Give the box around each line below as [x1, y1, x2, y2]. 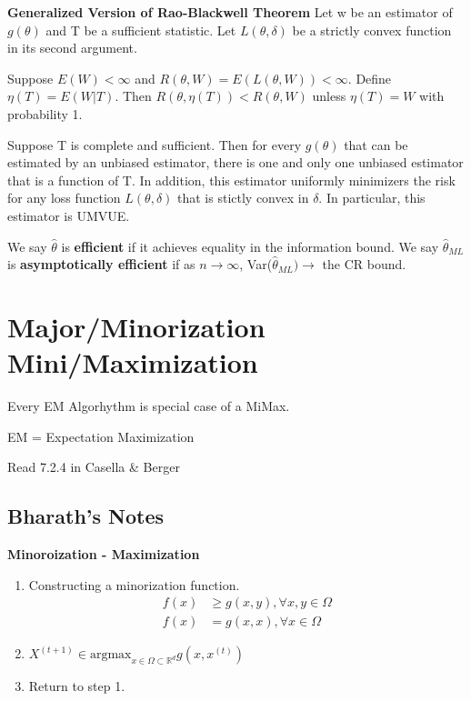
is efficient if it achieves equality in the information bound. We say [61, 236, 439, 255]
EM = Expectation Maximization [7, 426, 195, 446]
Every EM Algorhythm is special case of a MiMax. [7, 396, 290, 416]
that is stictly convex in [177, 188, 309, 207]
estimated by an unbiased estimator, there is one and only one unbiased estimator [7, 153, 464, 172]
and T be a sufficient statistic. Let [45, 20, 236, 39]
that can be [344, 135, 408, 154]
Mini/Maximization [7, 344, 258, 381]
